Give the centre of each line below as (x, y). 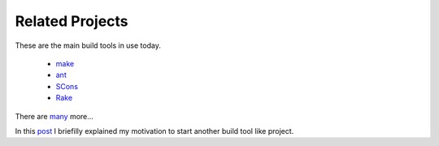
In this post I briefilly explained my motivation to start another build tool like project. (154, 131)
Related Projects (72, 21)
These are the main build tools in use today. (88, 45)
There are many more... (54, 116)
